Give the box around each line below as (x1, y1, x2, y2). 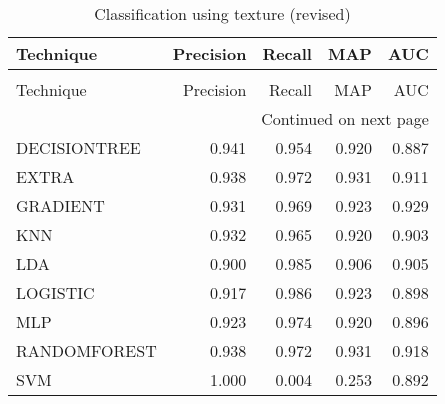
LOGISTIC (16, 281, 95, 304)
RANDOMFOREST (16, 339, 157, 362)
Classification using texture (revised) (94, 2, 351, 25)
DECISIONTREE (16, 136, 141, 159)
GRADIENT (16, 194, 105, 217)
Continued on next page (261, 107, 429, 130)
